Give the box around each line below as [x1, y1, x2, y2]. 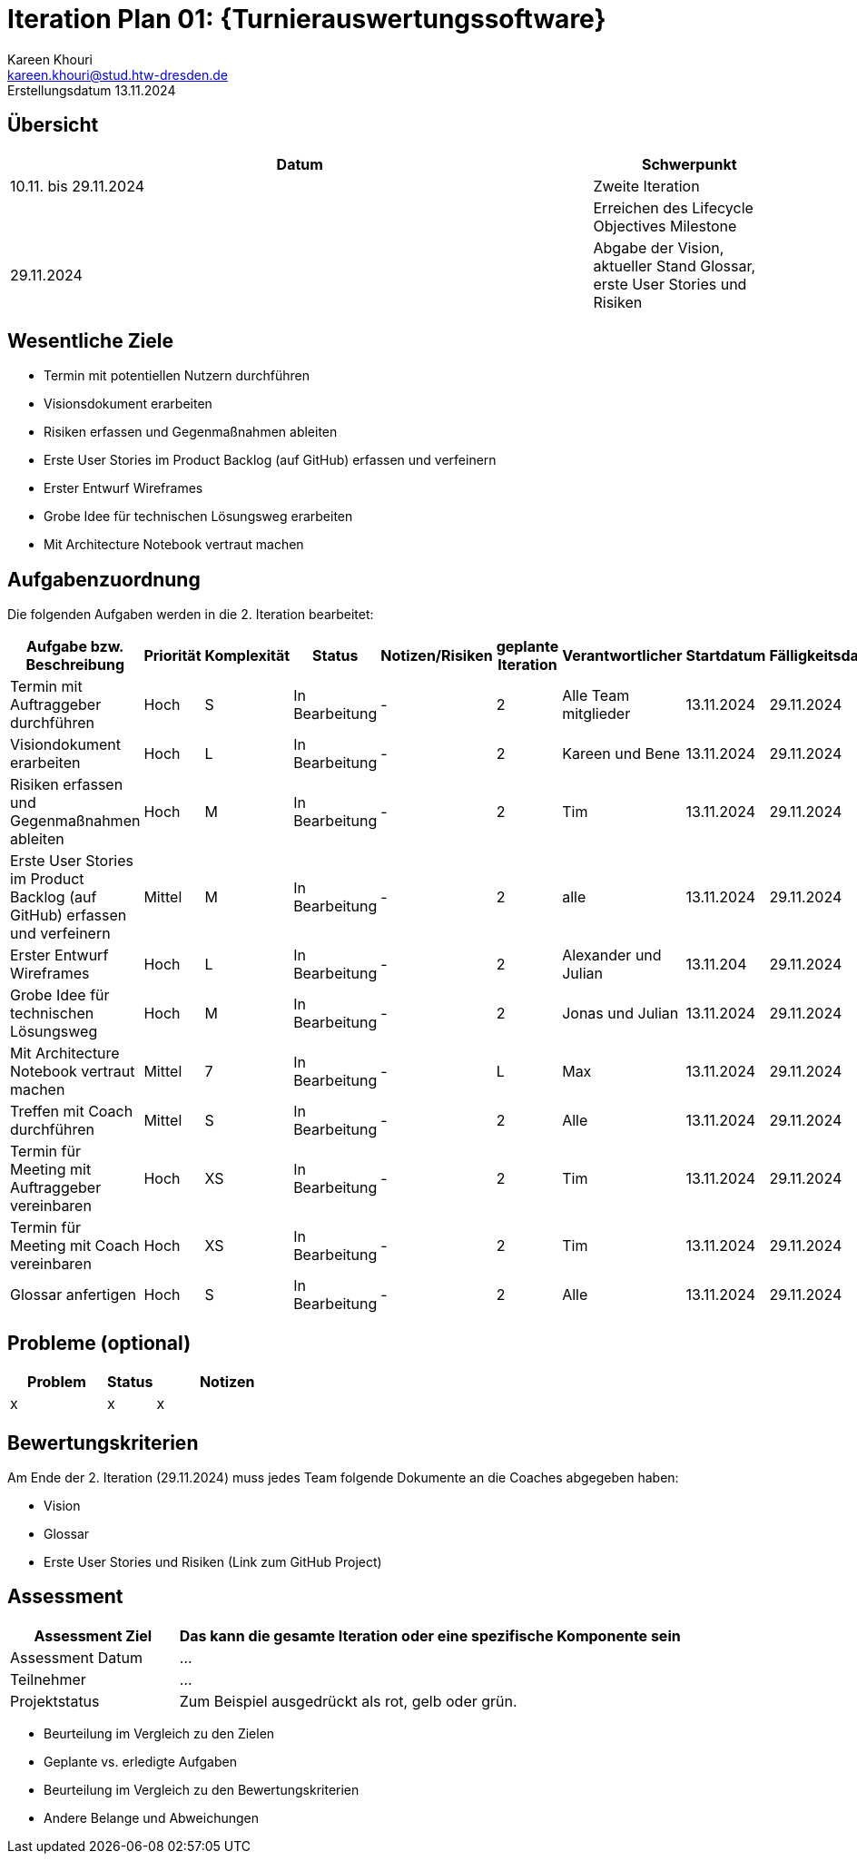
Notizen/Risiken [380, 646, 493, 665]
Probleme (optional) [7, 1331, 192, 1354]
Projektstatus [10, 1691, 100, 1710]
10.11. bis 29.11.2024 [10, 176, 144, 195]
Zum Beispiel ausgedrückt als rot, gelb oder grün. [179, 1691, 517, 1710]
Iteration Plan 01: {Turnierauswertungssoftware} [7, 4, 606, 34]
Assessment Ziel [34, 1626, 153, 1645]
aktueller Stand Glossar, [593, 256, 756, 275]
